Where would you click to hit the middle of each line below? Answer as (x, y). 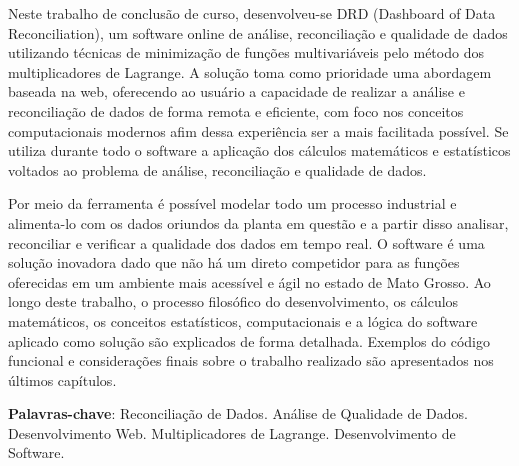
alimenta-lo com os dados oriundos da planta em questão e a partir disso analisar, (258, 222)
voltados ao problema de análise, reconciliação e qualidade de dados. (217, 169)
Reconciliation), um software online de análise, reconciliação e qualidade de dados (258, 32)
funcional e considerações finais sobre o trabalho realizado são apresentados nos (251, 360)
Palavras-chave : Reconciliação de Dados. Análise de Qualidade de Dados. (238, 413)
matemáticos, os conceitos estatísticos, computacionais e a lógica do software (243, 320)
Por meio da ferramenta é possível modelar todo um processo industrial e (232, 203)
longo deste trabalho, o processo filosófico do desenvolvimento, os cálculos (233, 301)
